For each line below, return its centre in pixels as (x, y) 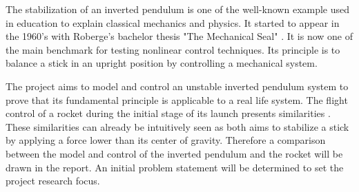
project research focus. (53, 181)
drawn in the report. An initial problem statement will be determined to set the (175, 167)
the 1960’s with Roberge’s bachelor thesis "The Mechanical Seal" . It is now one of (179, 36)
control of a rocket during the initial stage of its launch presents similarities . (168, 113)
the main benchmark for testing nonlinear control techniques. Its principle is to (173, 49)
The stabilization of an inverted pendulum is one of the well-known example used (178, 9)
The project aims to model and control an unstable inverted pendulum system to (177, 86)
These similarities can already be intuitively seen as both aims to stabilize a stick (177, 126)
